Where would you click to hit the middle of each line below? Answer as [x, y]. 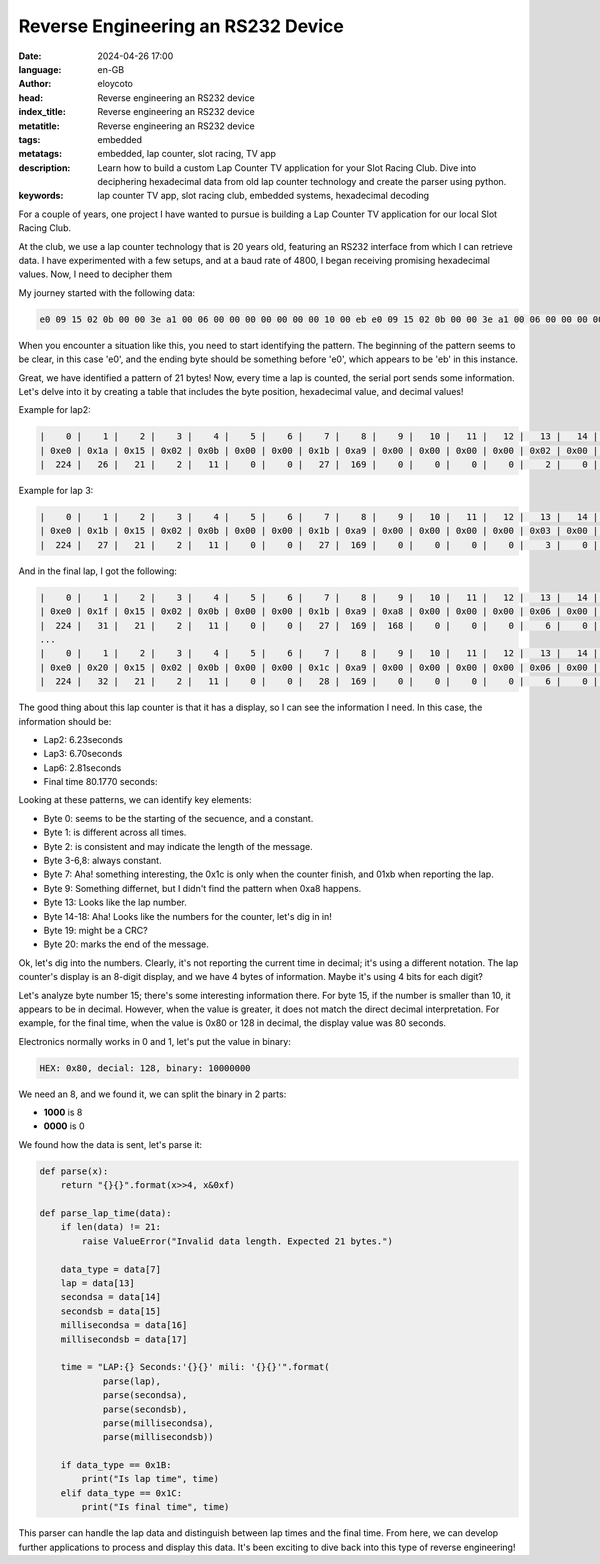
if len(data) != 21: [111, 1227]
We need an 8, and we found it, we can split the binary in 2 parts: [152, 1094]
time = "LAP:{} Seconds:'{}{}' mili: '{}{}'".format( [195, 1367]
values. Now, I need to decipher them [95, 274]
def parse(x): [74, 1171]
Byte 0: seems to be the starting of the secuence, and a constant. [178, 818]
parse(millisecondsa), [158, 1423]
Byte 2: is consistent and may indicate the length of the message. [178, 846]
